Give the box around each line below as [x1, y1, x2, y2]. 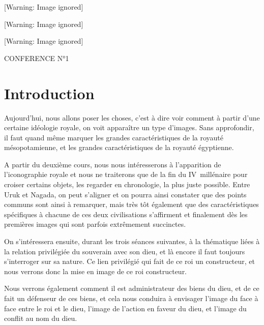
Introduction [4, 82, 95, 103]
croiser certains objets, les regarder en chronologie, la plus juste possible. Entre [4, 179, 250, 190]
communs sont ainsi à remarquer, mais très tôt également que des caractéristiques [4, 199, 259, 210]
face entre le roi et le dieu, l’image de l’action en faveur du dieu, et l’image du [4, 303, 247, 313]
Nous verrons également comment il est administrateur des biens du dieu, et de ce [4, 283, 259, 293]
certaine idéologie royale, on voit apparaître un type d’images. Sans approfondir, [4, 122, 254, 133]
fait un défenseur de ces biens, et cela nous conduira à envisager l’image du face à [4, 293, 258, 303]
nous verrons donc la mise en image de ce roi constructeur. [4, 265, 187, 276]
